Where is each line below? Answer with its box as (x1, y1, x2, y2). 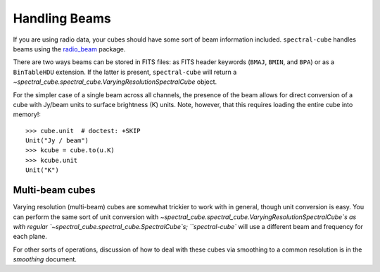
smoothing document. (13, 255, 77, 264)
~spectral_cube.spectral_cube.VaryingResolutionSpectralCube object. (13, 78, 217, 86)
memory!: (13, 110, 42, 119)
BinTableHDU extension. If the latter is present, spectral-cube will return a (13, 68, 237, 76)
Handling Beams (13, 11, 112, 26)
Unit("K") (25, 166, 59, 174)
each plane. (13, 233, 47, 241)
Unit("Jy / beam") (25, 137, 89, 144)
